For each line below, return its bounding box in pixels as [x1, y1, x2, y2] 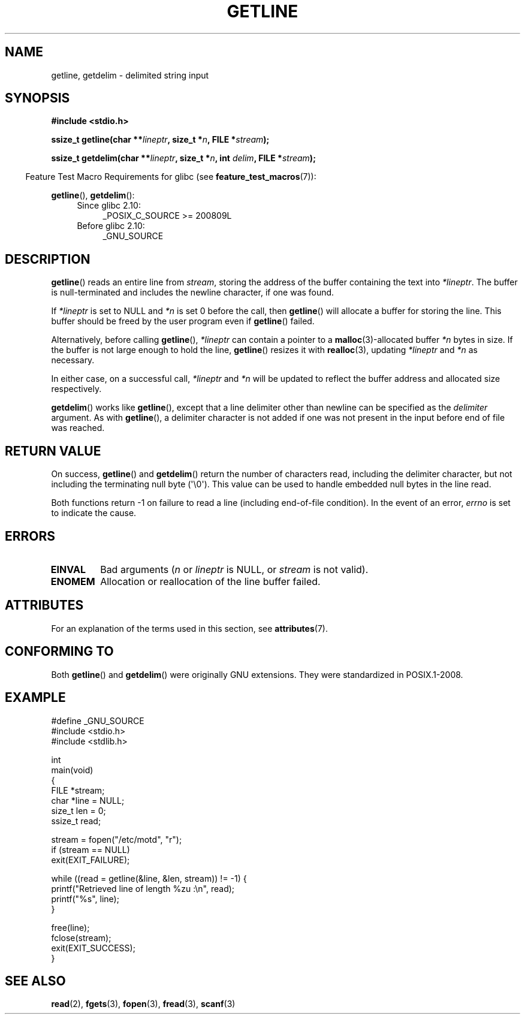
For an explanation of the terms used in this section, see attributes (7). [51, 623, 328, 634]
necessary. [51, 355, 95, 366]
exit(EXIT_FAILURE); [51, 854, 130, 865]
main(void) [51, 764, 93, 775]
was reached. [51, 423, 105, 433]
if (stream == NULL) [51, 844, 130, 855]
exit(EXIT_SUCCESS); [51, 942, 135, 953]
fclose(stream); [51, 932, 111, 943]
